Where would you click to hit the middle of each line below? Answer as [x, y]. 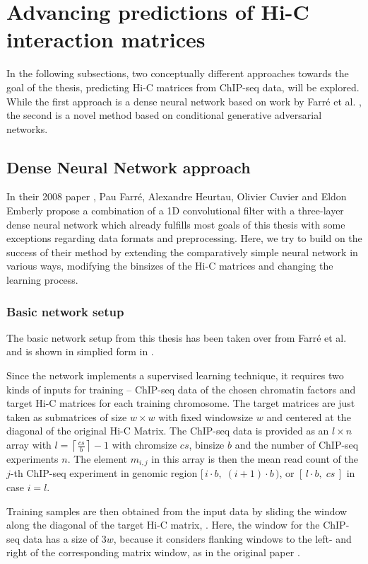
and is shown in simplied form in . [80, 351]
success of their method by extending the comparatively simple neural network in [182, 252]
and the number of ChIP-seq [297, 445]
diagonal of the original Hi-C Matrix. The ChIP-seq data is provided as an [168, 431]
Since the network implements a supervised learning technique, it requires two [175, 375]
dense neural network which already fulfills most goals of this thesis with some [176, 224]
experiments [32, 459]
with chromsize [144, 445]
